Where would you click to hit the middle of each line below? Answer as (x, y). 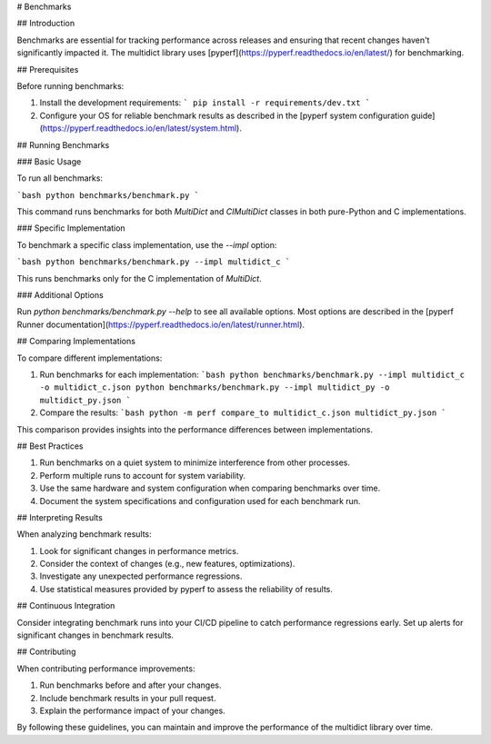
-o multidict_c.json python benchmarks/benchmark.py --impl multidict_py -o (215, 387)
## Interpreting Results (60, 517)
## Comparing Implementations (76, 342)
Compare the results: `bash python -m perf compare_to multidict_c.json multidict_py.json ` (243, 412)
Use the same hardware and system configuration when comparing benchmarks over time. (210, 488)
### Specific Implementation (71, 228)
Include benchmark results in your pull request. (128, 698)
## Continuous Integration (66, 606)
